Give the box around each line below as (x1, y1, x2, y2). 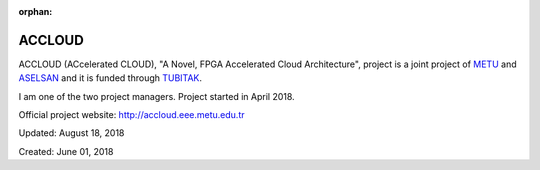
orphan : (18, 6, 53, 17)
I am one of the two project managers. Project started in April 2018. (18, 90, 295, 102)
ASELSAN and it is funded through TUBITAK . (18, 72, 203, 84)
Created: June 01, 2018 (18, 145, 114, 157)
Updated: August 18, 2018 (18, 127, 125, 139)
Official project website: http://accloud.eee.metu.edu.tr (18, 109, 245, 121)
